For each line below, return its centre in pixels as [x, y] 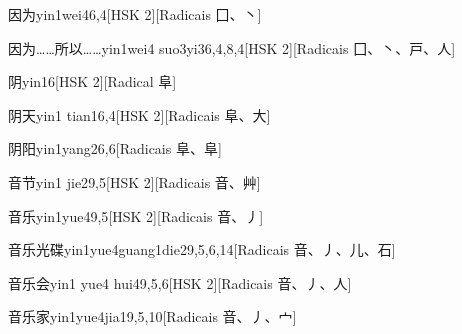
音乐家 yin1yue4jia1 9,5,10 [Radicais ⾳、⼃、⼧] [152, 316]
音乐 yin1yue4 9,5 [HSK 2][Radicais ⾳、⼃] [136, 215]
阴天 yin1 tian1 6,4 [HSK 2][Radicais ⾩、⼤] [139, 114]
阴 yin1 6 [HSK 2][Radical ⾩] [92, 81]
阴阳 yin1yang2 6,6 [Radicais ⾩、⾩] [115, 148]
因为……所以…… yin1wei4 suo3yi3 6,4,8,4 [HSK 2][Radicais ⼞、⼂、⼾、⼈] [232, 47]
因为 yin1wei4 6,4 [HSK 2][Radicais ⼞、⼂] [135, 14]
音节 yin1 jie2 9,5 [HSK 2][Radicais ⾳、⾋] [134, 181]
